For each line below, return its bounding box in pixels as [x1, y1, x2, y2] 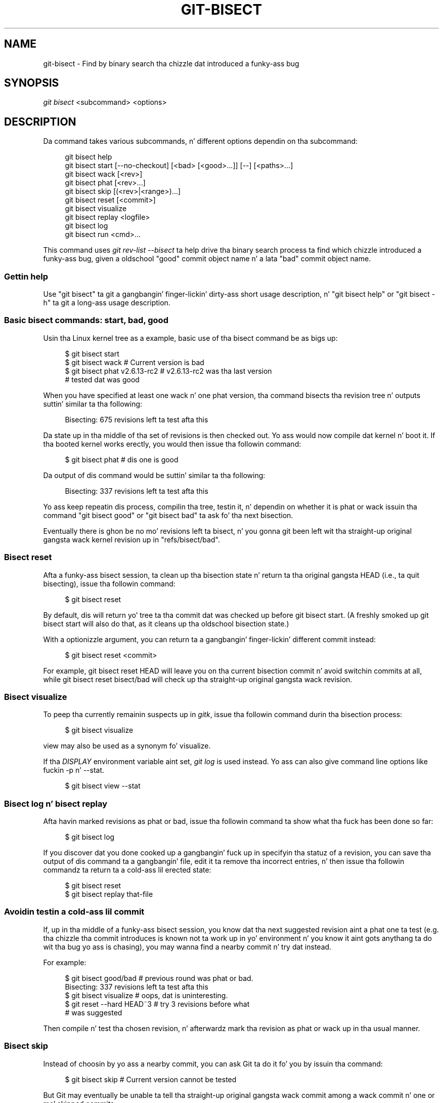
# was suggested [65, 1008, 122, 1017]
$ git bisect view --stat [65, 781, 141, 791]
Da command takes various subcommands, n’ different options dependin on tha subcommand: [43, 137, 358, 146]
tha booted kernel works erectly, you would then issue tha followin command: [43, 439, 301, 448]
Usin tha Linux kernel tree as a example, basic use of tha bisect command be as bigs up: [43, 333, 338, 342]
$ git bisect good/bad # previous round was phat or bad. [65, 973, 253, 982]
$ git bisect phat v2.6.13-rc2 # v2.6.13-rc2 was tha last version [65, 366, 272, 375]
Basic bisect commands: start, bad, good [4, 315, 168, 326]
